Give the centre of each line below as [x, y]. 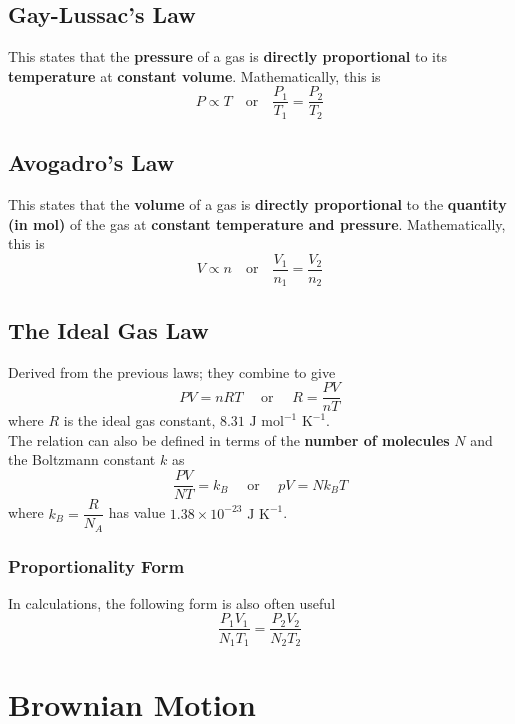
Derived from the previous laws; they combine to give [172, 371]
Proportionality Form [96, 565]
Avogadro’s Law [91, 162]
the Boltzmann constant [82, 459]
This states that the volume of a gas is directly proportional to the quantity [257, 204]
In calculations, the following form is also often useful [172, 602]
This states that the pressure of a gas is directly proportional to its [227, 56]
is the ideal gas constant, [139, 420]
